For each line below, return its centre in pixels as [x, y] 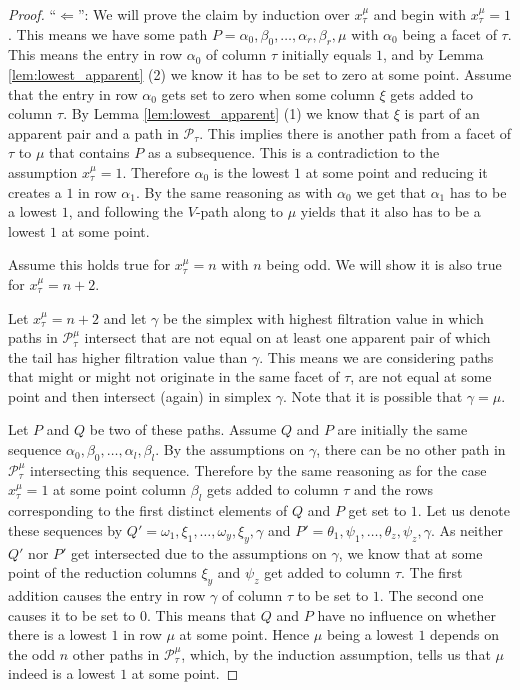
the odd [32, 653]
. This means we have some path [108, 33]
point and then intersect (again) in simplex [140, 395]
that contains [89, 152]
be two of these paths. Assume [183, 429]
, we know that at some [410, 552]
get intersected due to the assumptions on [199, 552]
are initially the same [402, 429]
